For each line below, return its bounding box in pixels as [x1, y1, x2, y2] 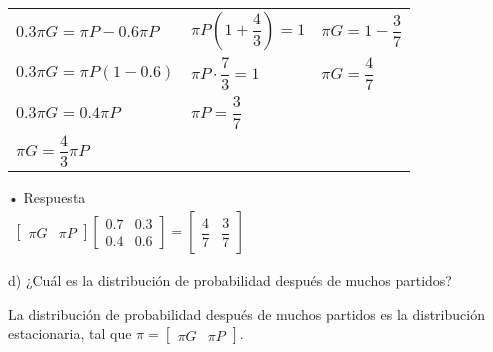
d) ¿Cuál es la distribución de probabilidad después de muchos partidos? [8, 270, 452, 291]
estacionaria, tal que [8, 323, 132, 344]
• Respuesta [8, 187, 86, 208]
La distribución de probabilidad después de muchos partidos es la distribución [8, 303, 485, 324]
